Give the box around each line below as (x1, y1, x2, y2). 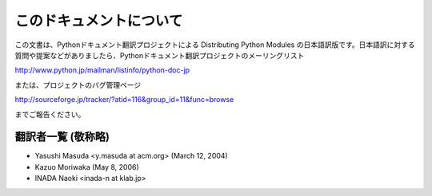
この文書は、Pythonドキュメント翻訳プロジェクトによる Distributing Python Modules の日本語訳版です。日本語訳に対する (14, 40, 415, 49)
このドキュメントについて (14, 12, 183, 29)
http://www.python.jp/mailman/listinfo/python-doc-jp (14, 65, 190, 75)
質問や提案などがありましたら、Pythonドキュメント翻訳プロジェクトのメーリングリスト (14, 50, 305, 60)
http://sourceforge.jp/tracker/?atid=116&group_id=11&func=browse (14, 95, 234, 104)
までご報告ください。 (14, 109, 86, 119)
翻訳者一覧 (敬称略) (14, 130, 110, 143)
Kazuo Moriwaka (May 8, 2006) (34, 162, 139, 171)
